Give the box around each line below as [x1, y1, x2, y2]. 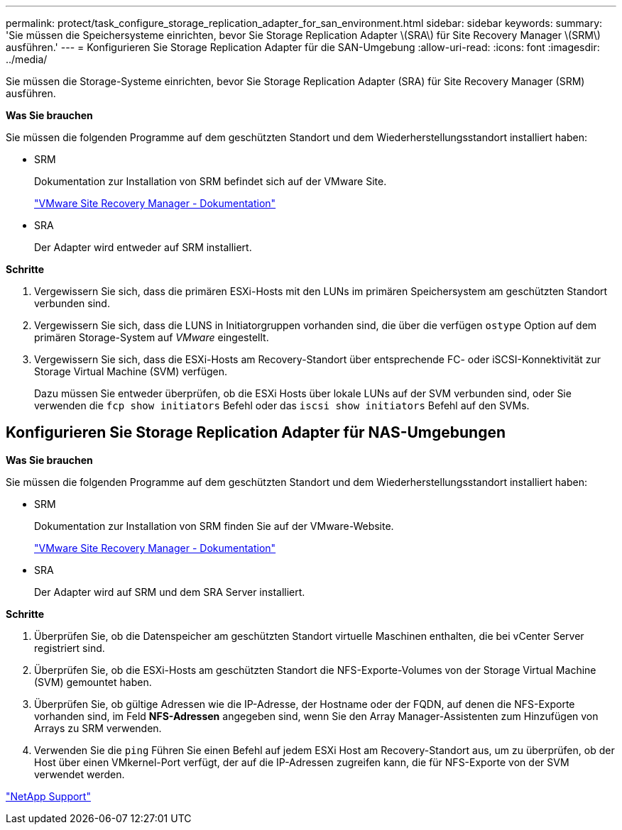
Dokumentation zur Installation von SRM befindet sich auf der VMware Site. [34, 175, 387, 187]
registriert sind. [34, 641, 105, 654]
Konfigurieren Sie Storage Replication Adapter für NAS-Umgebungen [6, 424, 506, 442]
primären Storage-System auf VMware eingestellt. [34, 331, 269, 343]
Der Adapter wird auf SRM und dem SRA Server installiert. [34, 585, 305, 598]
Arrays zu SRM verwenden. [34, 721, 162, 734]
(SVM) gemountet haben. [34, 675, 152, 688]
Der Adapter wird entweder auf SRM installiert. [34, 241, 252, 253]
